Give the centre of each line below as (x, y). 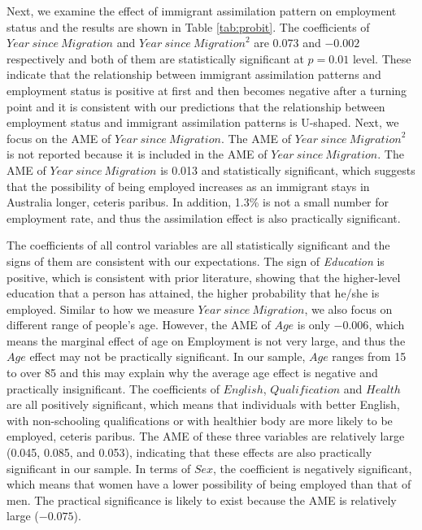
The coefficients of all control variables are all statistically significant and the (198, 245)
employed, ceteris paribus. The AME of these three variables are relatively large (206, 436)
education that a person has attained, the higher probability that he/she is (193, 293)
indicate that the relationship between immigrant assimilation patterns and (194, 74)
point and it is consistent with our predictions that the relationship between (196, 106)
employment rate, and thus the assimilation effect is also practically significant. (204, 217)
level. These (382, 58)
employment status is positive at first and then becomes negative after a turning (207, 90)
